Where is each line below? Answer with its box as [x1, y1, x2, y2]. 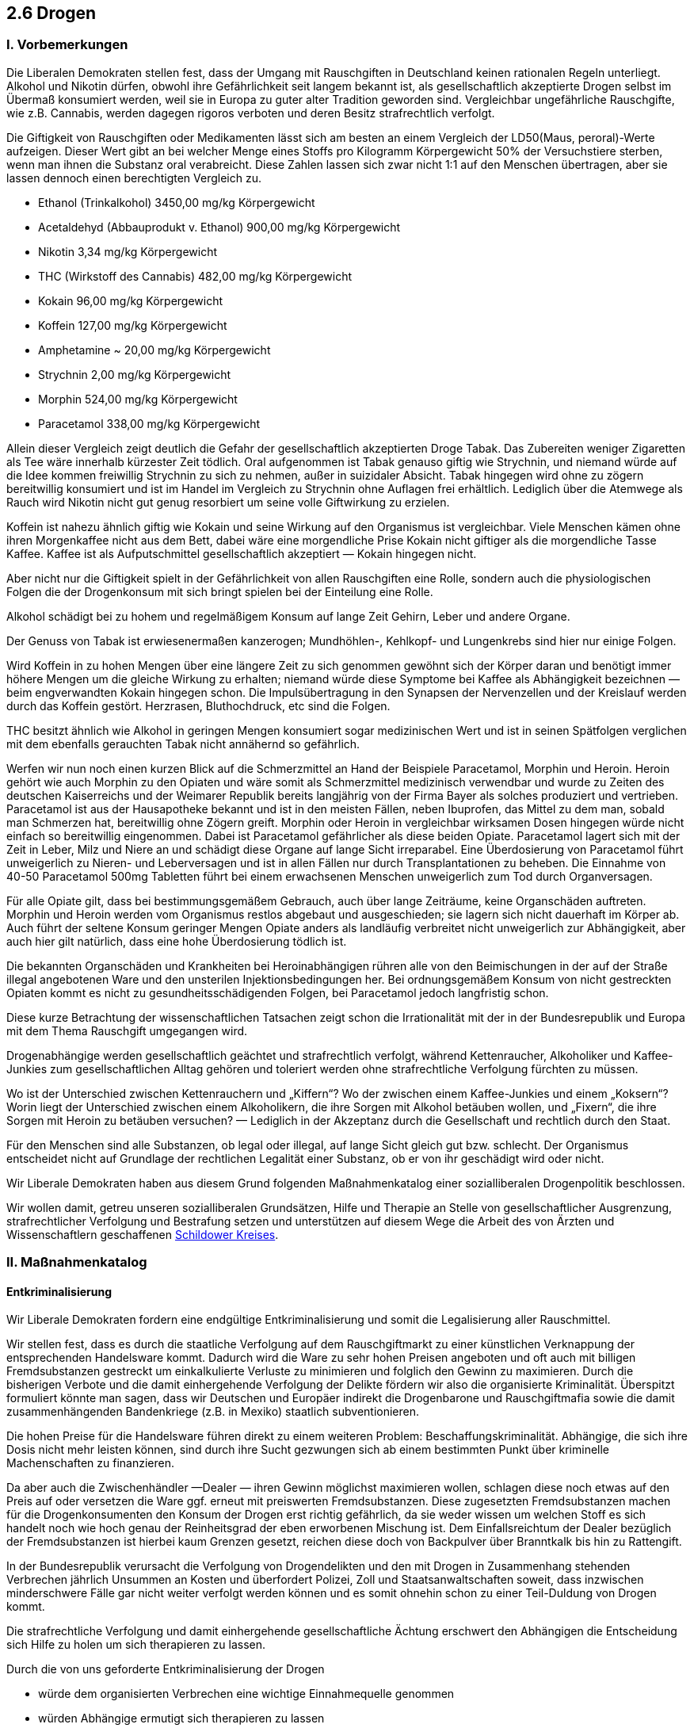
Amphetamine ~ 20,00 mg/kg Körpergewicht [38, 342, 271, 357]
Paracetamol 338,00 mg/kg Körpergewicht [38, 416, 261, 430]
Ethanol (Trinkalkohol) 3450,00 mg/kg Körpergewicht [38, 195, 315, 209]
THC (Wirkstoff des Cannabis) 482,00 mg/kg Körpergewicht [38, 269, 353, 283]
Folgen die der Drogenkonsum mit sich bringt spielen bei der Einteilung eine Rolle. [6, 584, 433, 598]
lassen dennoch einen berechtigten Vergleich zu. [6, 170, 261, 185]
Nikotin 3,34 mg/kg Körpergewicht [38, 244, 217, 258]
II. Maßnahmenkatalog [6, 1254, 147, 1271]
